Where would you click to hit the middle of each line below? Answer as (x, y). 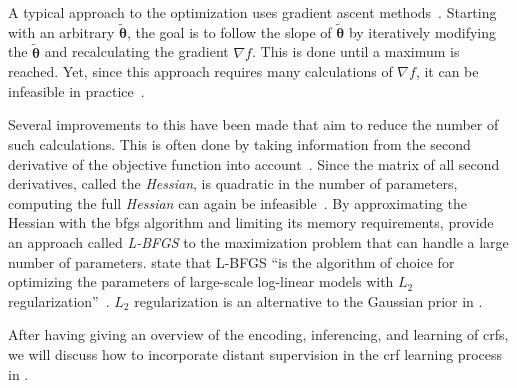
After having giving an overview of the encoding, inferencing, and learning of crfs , (258, 334)
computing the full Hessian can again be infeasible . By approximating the (238, 202)
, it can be (447, 71)
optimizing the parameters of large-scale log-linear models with (201, 281)
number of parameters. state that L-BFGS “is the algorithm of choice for (231, 261)
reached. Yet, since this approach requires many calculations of (200, 71)
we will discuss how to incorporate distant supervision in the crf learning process (255, 353)
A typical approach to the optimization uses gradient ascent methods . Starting (252, 12)
